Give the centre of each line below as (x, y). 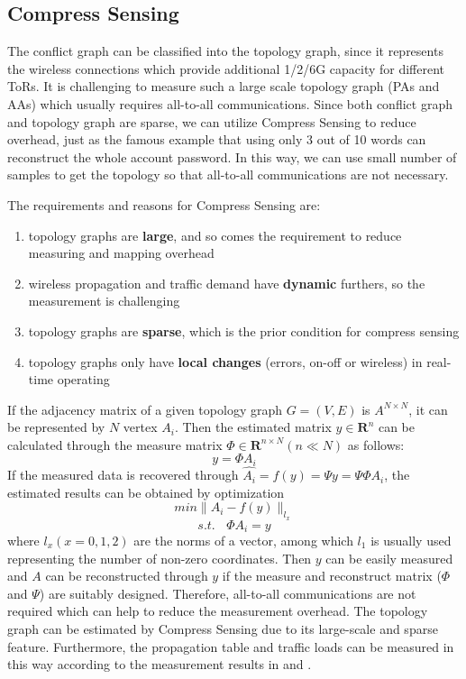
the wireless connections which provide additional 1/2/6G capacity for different (226, 68)
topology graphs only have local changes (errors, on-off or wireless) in (225, 361)
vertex (140, 427)
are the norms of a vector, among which (243, 540)
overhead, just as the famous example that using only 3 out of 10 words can (217, 139)
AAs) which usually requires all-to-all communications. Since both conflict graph (230, 103)
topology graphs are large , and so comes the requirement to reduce (215, 235)
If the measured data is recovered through (123, 475)
